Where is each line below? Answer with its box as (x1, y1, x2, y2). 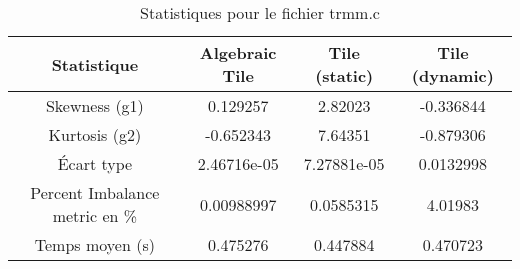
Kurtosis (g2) (48, 123, 142, 146)
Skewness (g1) (45, 94, 144, 117)
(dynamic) (411, 64, 494, 87)
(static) (315, 64, 374, 87)
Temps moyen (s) (34, 233, 155, 256)
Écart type (57, 152, 133, 175)
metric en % (52, 204, 138, 227)
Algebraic (199, 41, 277, 64)
